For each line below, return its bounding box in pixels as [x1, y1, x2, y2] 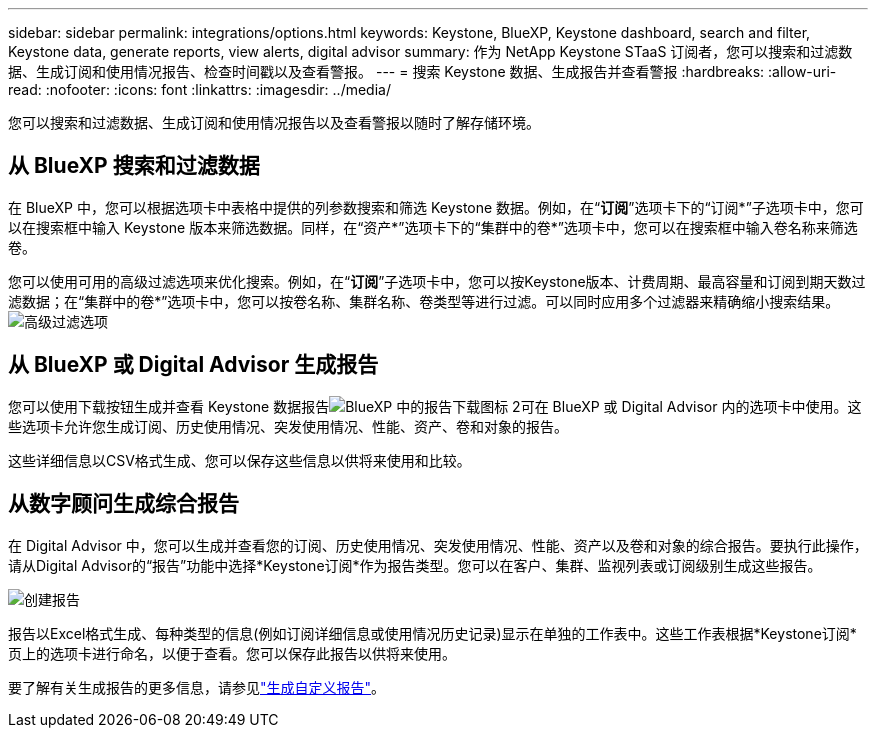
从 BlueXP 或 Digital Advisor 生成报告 [8, 352, 379, 378]
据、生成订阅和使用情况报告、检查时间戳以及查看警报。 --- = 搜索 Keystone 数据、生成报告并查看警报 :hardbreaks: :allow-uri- [8, 63, 837, 80]
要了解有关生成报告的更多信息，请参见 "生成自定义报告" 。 [8, 678, 386, 696]
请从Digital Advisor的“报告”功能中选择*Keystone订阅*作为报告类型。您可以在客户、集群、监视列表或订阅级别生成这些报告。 [8, 556, 822, 574]
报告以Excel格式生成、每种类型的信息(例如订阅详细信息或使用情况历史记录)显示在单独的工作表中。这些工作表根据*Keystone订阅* [8, 624, 857, 642]
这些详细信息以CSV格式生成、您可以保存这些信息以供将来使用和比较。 [8, 451, 471, 469]
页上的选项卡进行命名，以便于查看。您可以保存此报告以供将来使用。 [8, 644, 456, 662]
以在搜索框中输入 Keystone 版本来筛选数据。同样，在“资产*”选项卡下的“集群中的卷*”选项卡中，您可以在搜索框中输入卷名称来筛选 [8, 218, 858, 236]
